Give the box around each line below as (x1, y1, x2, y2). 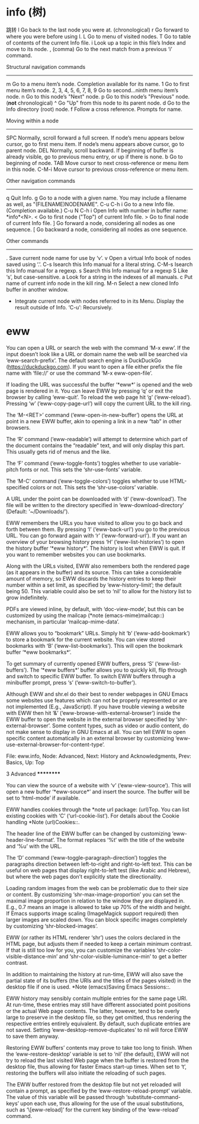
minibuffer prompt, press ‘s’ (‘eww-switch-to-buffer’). (6, 679, 137, 686)
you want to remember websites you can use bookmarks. (6, 550, 146, 558)
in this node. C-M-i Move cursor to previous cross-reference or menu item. (6, 166, 190, 173)
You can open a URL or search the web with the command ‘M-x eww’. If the (6, 344, 191, 351)
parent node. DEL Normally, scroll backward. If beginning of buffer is (6, 147, 174, 154)
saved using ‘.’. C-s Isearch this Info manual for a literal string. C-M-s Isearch (6, 261, 193, 268)
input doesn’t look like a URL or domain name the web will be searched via (6, 350, 188, 357)
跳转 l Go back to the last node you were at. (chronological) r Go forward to (6, 26, 190, 33)
